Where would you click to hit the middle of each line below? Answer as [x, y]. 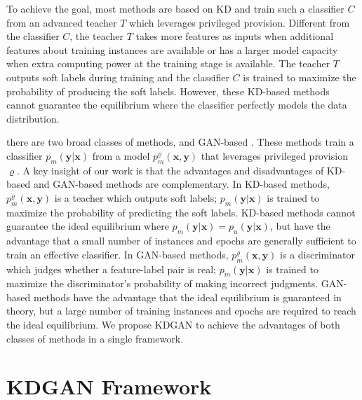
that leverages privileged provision [274, 155]
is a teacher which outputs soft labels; [136, 197]
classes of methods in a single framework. [95, 338]
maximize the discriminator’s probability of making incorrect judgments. [162, 283]
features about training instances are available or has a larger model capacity [172, 49]
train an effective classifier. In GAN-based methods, [118, 254]
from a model [121, 155]
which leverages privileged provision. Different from [240, 22]
